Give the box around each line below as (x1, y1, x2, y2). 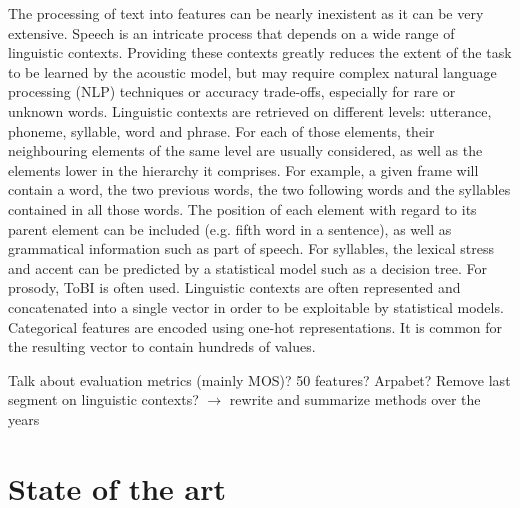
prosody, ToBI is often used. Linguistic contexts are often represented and (8, 277, 461, 298)
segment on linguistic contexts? (8, 389, 199, 410)
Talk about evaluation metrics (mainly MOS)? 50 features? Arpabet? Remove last (8, 369, 511, 390)
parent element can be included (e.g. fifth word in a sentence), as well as (8, 218, 452, 239)
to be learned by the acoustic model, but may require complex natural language (8, 61, 497, 82)
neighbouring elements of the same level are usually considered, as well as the (8, 140, 483, 161)
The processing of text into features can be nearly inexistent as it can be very (8, 3, 484, 23)
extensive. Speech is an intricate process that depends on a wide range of (8, 22, 455, 43)
